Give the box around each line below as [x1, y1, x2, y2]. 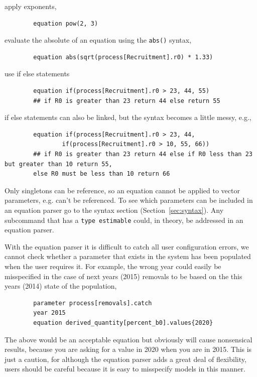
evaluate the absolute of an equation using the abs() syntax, [5, 35, 192, 45]
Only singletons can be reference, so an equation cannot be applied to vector [5, 185, 240, 195]
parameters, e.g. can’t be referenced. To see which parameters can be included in [5, 195, 253, 205]
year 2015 [33, 309, 66, 317]
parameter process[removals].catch [33, 299, 152, 307]
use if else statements [5, 68, 70, 79]
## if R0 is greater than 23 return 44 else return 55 [33, 97, 220, 104]
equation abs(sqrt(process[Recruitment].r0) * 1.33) [33, 53, 213, 61]
